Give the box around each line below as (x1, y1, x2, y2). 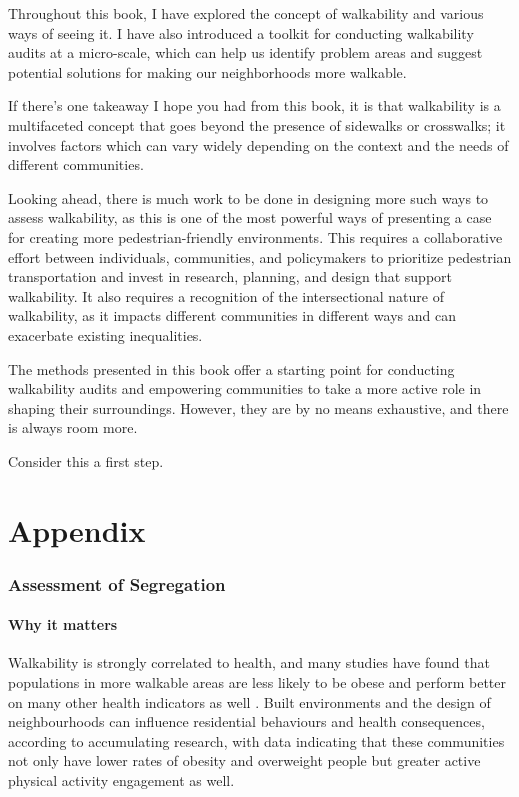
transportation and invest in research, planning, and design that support (8, 266, 452, 287)
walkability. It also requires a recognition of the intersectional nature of (8, 285, 445, 306)
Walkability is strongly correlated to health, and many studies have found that (8, 652, 490, 673)
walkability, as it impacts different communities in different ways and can (8, 305, 456, 326)
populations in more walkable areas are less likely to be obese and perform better (8, 672, 507, 693)
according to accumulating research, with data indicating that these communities (8, 730, 505, 751)
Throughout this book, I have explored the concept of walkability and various (8, 3, 484, 23)
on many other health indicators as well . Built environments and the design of (8, 691, 491, 712)
